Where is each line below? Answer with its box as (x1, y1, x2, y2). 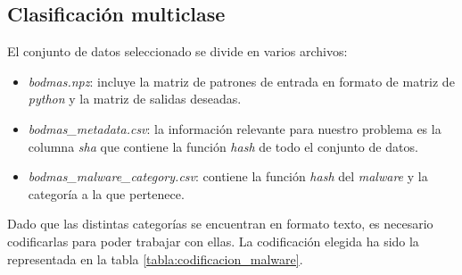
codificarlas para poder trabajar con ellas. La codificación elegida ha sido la (7, 231, 419, 250)
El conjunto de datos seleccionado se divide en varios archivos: (7, 42, 348, 61)
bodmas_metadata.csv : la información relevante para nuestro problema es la (28, 119, 441, 137)
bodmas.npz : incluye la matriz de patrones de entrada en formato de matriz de (28, 71, 455, 90)
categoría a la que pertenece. (28, 184, 185, 203)
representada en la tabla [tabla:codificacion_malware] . (7, 249, 303, 268)
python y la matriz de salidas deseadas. (28, 89, 242, 108)
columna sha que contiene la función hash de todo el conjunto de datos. (28, 137, 418, 155)
